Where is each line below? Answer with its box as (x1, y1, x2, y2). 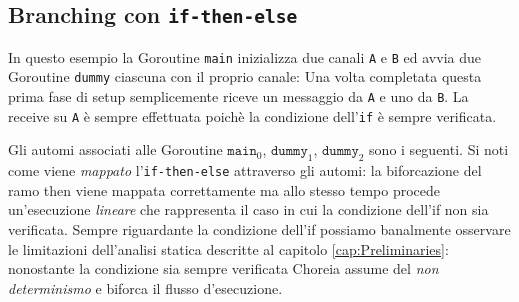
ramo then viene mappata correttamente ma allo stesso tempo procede (8, 179, 440, 200)
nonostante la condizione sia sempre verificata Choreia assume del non (8, 258, 439, 279)
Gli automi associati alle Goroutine (8, 139, 223, 160)
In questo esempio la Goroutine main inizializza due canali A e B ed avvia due (8, 46, 481, 67)
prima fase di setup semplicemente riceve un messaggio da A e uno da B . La (8, 86, 469, 107)
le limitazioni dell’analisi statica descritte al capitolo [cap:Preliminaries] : (8, 238, 449, 259)
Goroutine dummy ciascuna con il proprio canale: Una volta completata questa (8, 66, 482, 87)
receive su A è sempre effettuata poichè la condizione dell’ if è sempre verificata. (8, 105, 497, 126)
